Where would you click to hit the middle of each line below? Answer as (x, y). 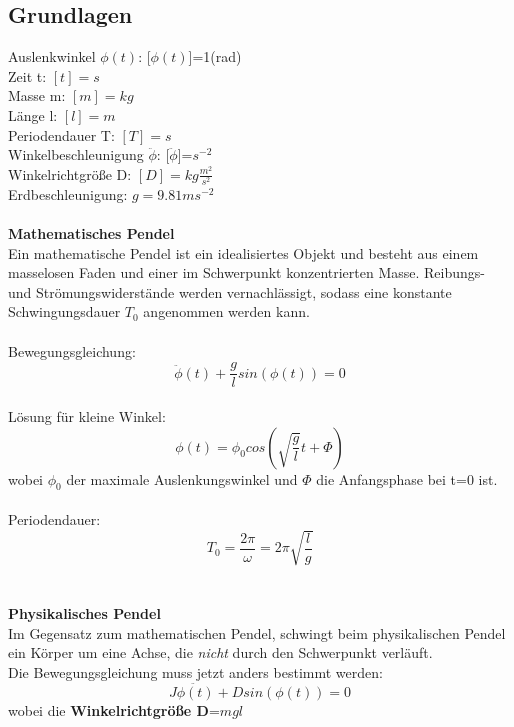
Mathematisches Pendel (91, 233)
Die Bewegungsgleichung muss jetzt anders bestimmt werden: (195, 672)
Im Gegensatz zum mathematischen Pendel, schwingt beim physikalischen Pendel (257, 632)
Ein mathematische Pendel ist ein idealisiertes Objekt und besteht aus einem (243, 252)
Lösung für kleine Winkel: (87, 415)
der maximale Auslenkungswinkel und (182, 478)
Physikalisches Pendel (84, 613)
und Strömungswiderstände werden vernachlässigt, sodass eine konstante (230, 291)
